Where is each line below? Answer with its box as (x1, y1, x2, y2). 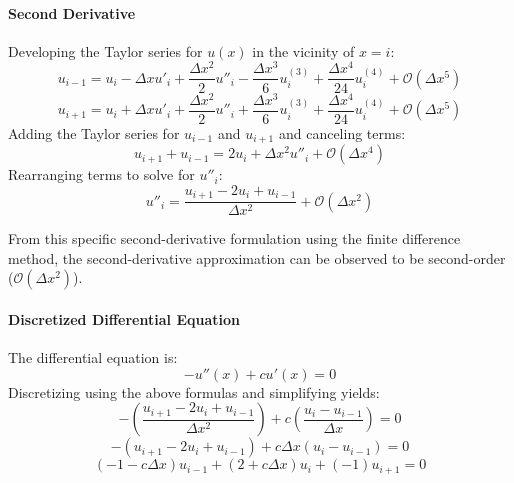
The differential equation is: (8, 347, 178, 368)
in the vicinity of (252, 40, 355, 61)
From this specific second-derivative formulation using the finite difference (8, 228, 461, 249)
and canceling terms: (278, 122, 406, 143)
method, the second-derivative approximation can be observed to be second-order (8, 247, 506, 268)
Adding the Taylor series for (8, 122, 180, 143)
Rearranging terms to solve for (8, 164, 195, 185)
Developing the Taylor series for (8, 40, 203, 61)
